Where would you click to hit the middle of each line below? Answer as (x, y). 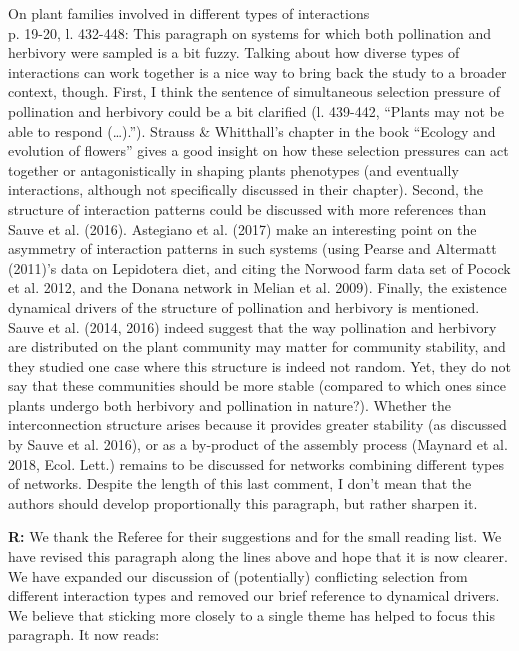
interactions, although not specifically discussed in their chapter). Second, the (245, 189)
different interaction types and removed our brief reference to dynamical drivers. (254, 595)
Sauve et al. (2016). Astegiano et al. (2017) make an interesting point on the (242, 228)
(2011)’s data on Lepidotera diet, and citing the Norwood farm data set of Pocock (259, 267)
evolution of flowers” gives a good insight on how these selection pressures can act (258, 150)
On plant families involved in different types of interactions (189, 13)
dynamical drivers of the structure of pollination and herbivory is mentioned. (244, 306)
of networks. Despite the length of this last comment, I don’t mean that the (240, 483)
